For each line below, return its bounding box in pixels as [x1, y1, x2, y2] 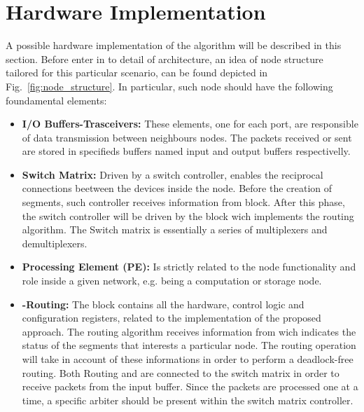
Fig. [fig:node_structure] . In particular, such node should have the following [6, 78, 333, 93]
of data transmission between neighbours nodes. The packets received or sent [22, 130, 352, 144]
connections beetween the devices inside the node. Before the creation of [22, 181, 332, 195]
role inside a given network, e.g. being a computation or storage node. [22, 273, 322, 288]
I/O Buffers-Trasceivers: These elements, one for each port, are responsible [22, 116, 358, 131]
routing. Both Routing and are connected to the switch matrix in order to [22, 365, 339, 380]
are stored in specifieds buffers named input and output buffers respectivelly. [22, 144, 351, 158]
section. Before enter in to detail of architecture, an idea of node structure [6, 51, 323, 66]
